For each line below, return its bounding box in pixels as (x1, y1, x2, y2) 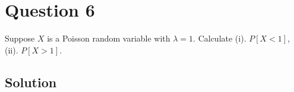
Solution (5, 72, 57, 91)
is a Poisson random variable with (47, 32, 170, 45)
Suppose (5, 32, 35, 45)
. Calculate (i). (193, 32, 246, 45)
